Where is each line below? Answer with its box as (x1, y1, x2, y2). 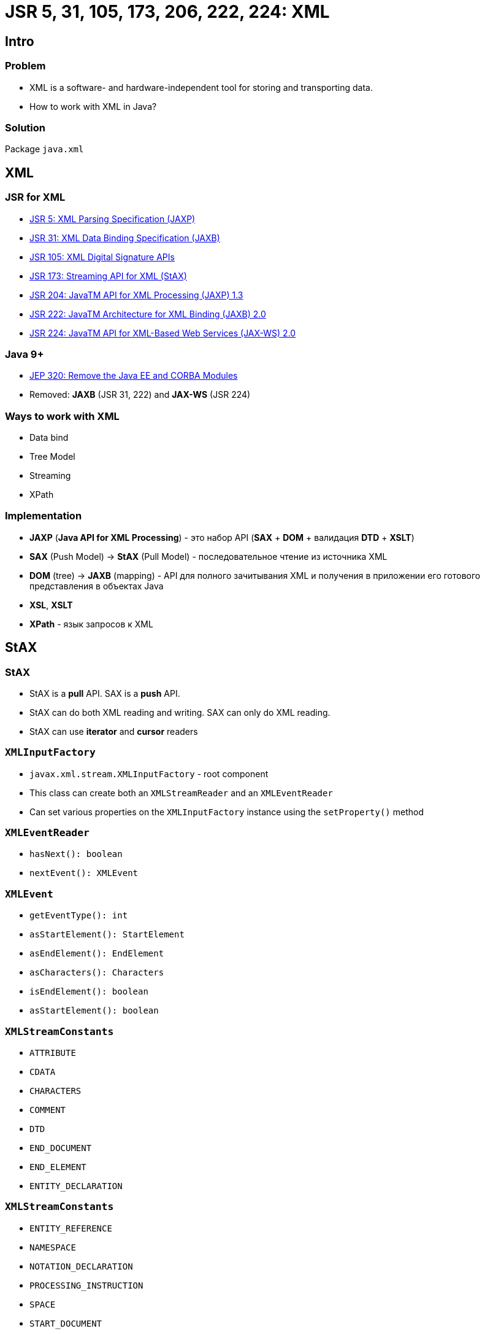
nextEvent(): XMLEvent (29, 868, 139, 878)
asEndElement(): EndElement (29, 948, 164, 959)
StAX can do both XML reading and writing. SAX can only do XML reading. (29, 707, 330, 718)
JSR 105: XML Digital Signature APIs (29, 251, 175, 262)
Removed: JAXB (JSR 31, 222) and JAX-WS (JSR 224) (29, 389, 251, 400)
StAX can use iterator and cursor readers (29, 726, 198, 737)
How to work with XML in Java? (29, 101, 157, 112)
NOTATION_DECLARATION (29, 1261, 133, 1271)
